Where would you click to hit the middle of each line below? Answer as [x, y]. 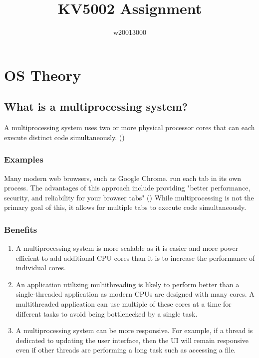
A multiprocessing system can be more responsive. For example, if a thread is [134, 330]
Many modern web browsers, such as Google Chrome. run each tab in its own [123, 178]
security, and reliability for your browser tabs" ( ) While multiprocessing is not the [129, 197]
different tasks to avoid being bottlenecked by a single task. [107, 313]
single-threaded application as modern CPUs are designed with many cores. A [135, 294]
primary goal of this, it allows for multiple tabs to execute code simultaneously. [125, 207]
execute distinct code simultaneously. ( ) [64, 137]
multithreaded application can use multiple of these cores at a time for [124, 304]
